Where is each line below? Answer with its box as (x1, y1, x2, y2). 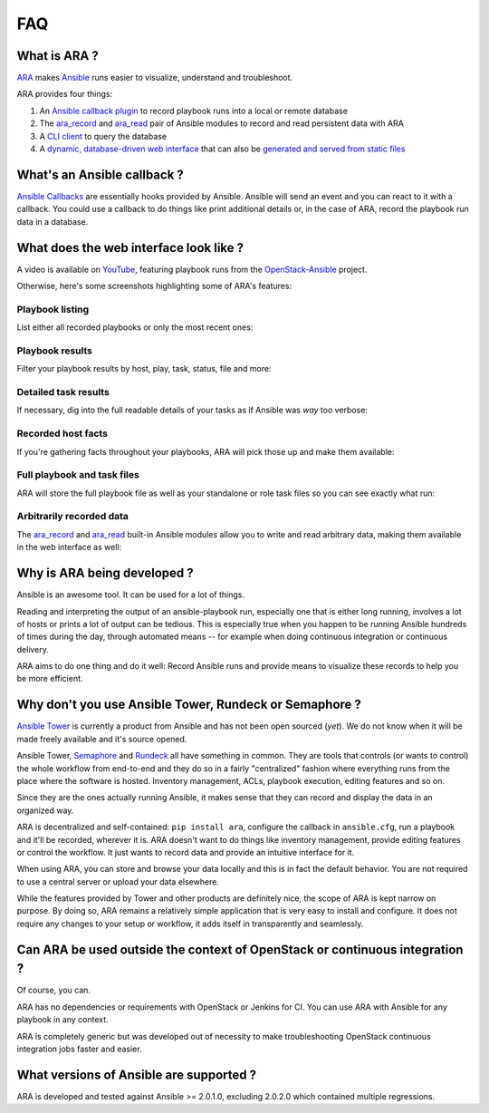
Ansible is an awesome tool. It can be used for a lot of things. (16, 589, 244, 600)
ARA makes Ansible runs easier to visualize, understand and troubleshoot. (16, 73, 293, 83)
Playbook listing (16, 303, 90, 315)
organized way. (16, 805, 74, 816)
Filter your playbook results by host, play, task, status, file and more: (16, 363, 272, 374)
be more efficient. (16, 673, 83, 684)
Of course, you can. (16, 984, 91, 996)
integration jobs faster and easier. (16, 1043, 142, 1054)
